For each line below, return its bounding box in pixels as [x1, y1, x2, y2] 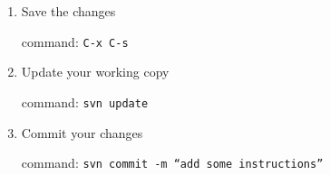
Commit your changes [21, 123, 143, 142]
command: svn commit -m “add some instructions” [21, 153, 324, 172]
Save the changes [21, 2, 116, 20]
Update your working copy [21, 62, 170, 81]
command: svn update [21, 92, 149, 111]
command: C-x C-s [21, 32, 129, 51]
